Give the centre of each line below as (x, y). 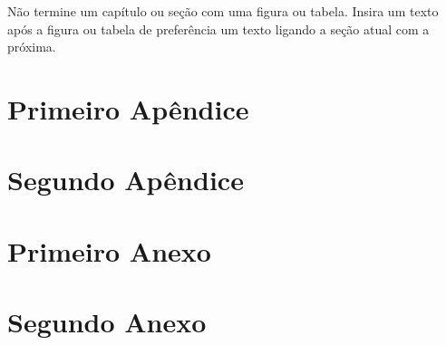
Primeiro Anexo (109, 250)
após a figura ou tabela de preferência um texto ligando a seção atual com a (218, 29)
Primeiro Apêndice (128, 108)
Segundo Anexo (107, 322)
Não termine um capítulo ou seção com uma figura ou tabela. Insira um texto (223, 11)
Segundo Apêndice (126, 180)
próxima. (32, 47)
